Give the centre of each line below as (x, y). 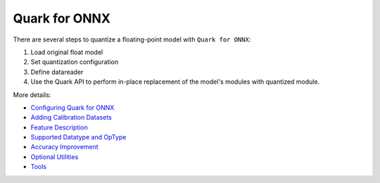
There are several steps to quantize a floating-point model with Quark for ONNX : (132, 39)
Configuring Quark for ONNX (72, 107)
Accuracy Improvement (64, 147)
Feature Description (59, 127)
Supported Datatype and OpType (78, 137)
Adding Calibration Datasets (71, 118)
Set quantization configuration (75, 62)
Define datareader (57, 72)
